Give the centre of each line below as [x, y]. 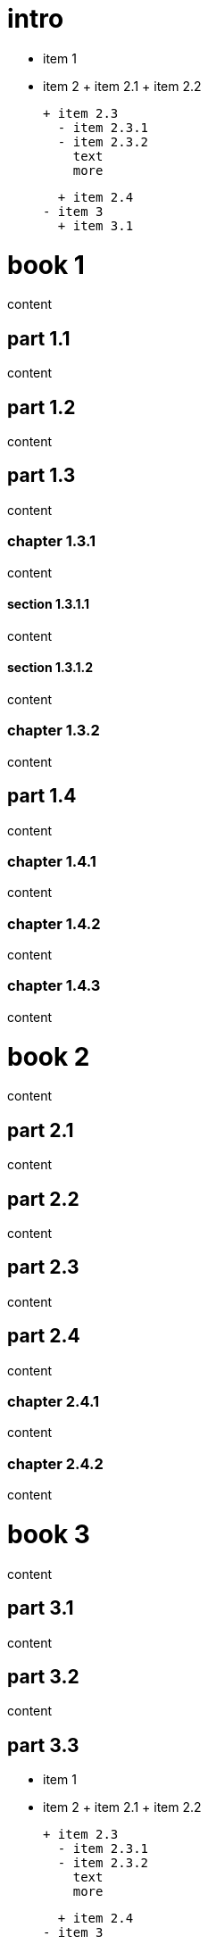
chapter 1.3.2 [54, 731]
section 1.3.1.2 [50, 668]
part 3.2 [43, 1676]
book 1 [46, 265]
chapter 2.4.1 [54, 1402]
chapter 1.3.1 [52, 541]
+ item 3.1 [96, 225]
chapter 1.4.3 [54, 986]
